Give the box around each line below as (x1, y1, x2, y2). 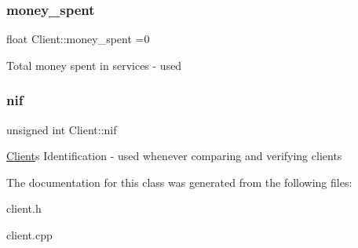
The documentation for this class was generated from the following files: (6, 173, 353, 190)
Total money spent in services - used (6, 57, 182, 73)
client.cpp (6, 227, 53, 243)
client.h (6, 200, 42, 217)
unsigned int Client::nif (6, 121, 117, 137)
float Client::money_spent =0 (6, 31, 150, 47)
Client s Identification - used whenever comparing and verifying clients (6, 148, 342, 164)
